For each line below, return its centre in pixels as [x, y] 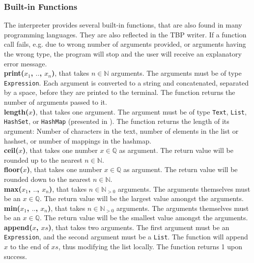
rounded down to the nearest [47, 179]
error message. [26, 63]
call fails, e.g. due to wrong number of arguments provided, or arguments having [125, 44]
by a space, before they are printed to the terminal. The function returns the [120, 92]
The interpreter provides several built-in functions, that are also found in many [123, 25]
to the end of [29, 247]
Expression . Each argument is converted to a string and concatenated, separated [126, 82]
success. [15, 256]
